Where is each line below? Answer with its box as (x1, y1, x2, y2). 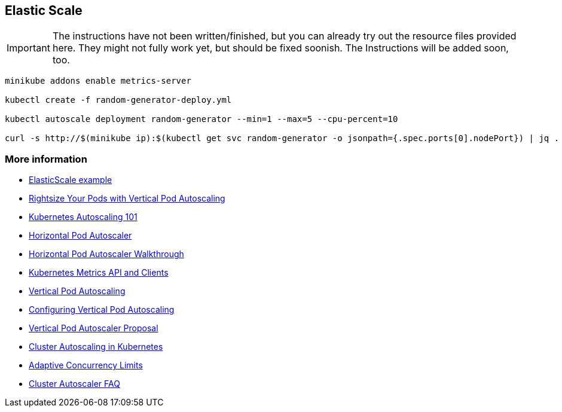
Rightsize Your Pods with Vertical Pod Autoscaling (29, 193, 225, 204)
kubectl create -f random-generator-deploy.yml (5, 95, 232, 105)
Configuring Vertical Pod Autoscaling (29, 304, 175, 315)
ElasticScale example (29, 175, 112, 185)
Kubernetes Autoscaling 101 (29, 212, 138, 222)
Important (7, 42, 50, 54)
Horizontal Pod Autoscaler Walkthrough (29, 249, 184, 260)
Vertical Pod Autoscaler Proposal (29, 323, 158, 334)
